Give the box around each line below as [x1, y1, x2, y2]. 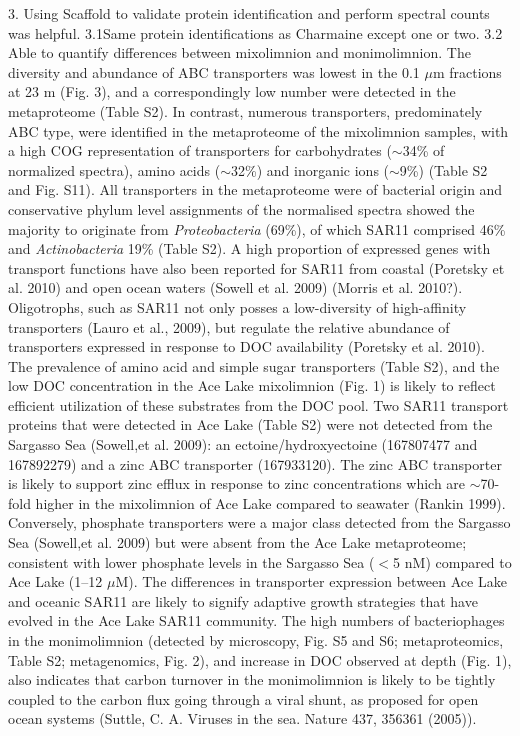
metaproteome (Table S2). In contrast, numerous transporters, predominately [8, 100, 483, 121]
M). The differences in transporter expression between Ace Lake [115, 571, 507, 592]
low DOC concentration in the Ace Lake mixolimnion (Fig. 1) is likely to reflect [8, 375, 496, 396]
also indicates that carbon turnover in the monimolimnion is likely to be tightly [8, 669, 496, 690]
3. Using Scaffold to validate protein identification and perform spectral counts [8, 3, 490, 23]
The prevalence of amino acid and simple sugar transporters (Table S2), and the [8, 355, 500, 376]
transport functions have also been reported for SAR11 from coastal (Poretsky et [8, 257, 505, 278]
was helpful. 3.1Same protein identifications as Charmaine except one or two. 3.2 [8, 22, 503, 43]
